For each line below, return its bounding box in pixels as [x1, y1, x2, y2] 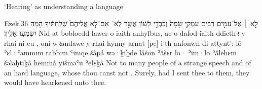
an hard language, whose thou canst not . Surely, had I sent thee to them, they [4, 67, 250, 77]
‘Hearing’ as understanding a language [4, 1, 123, 11]
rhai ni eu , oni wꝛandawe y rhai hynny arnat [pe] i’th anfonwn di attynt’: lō [4, 37, 242, 48]
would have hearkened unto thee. [4, 77, 106, 87]
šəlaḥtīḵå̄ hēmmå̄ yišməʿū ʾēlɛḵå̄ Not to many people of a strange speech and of [4, 57, 251, 67]
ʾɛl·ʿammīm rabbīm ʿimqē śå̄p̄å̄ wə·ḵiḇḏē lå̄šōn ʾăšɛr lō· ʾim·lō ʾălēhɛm [4, 47, 237, 58]
